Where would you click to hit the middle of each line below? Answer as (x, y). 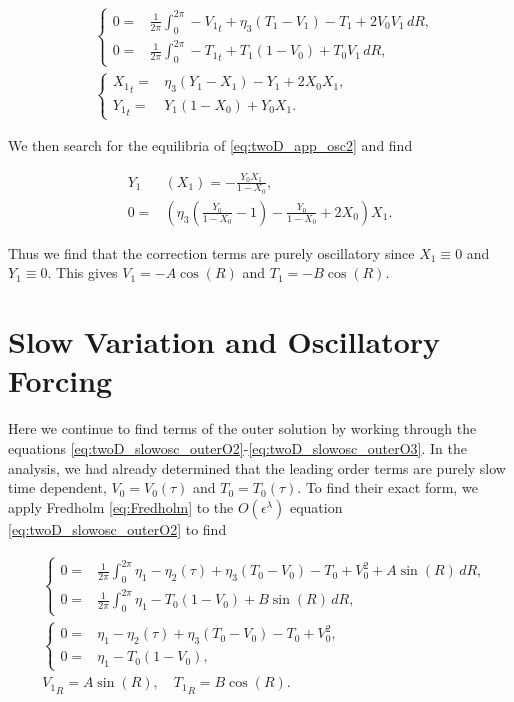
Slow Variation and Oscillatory (224, 341)
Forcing (60, 380)
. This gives (82, 272)
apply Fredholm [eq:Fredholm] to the (121, 506)
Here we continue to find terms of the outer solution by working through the (242, 428)
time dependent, (57, 487)
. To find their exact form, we (387, 487)
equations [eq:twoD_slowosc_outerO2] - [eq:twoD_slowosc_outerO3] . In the (237, 447)
